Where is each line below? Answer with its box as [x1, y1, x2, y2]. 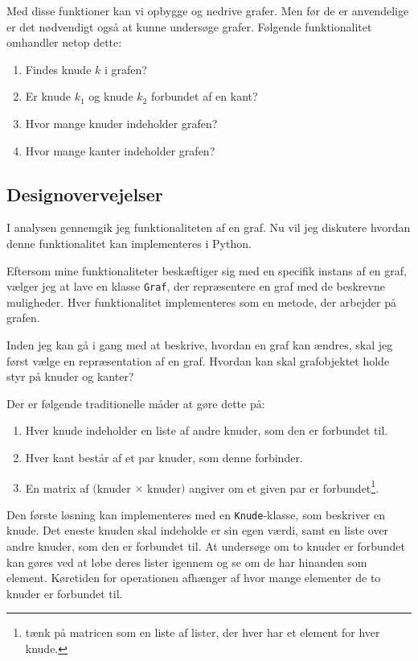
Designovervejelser [6, 181, 163, 206]
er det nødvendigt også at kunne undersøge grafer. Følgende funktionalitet [6, 18, 372, 35]
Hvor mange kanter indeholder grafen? [25, 142, 215, 159]
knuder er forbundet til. [6, 585, 123, 601]
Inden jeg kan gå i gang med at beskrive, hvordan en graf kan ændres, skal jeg [6, 336, 393, 353]
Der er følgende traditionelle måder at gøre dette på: [6, 395, 265, 411]
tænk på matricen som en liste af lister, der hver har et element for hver [25, 624, 380, 641]
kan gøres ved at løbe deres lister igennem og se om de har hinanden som [6, 553, 367, 570]
